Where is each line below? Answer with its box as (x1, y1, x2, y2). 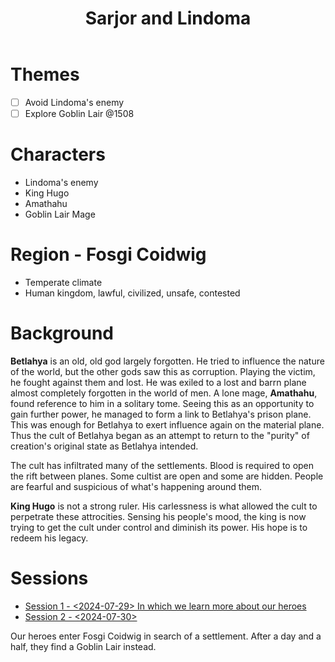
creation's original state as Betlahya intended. (10, 440, 199, 452)
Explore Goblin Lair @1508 (24, 108, 135, 119)
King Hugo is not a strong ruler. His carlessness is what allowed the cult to (10, 500, 318, 512)
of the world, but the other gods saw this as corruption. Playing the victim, (10, 365, 316, 377)
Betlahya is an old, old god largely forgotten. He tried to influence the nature (10, 355, 325, 367)
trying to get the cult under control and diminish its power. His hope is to (10, 521, 308, 533)
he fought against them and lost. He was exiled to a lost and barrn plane (10, 376, 307, 388)
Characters (10, 143, 106, 166)
